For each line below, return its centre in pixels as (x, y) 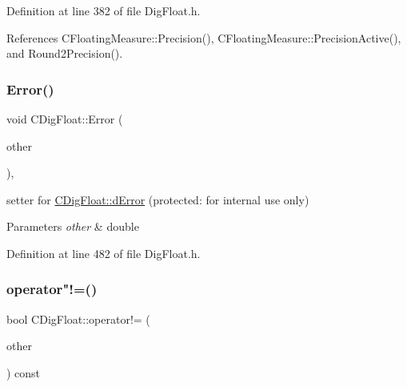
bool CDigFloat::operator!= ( (78, 318)
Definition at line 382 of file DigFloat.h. (104, 10)
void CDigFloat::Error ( (65, 119)
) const (24, 372)
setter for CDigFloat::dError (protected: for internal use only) (158, 199)
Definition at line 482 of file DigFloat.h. (104, 253)
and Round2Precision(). (65, 53)
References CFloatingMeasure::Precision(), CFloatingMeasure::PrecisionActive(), (204, 37)
